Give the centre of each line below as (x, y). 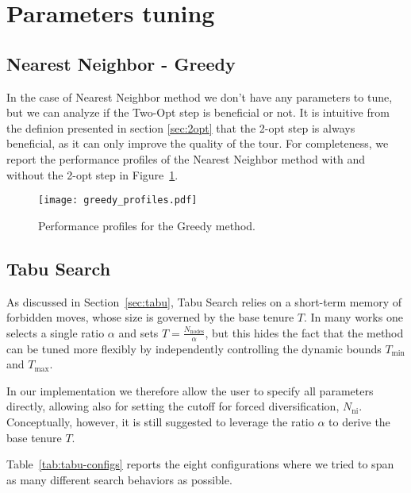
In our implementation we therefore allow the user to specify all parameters (190, 390)
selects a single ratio (56, 332)
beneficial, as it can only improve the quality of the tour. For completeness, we (198, 143)
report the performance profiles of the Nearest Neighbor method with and (186, 158)
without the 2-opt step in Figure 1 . (92, 174)
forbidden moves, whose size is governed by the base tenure (150, 317)
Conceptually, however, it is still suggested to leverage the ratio (160, 421)
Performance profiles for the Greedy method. (147, 225)
